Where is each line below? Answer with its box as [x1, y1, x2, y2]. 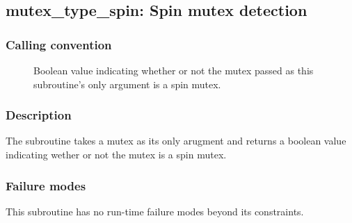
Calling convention [6, 35, 112, 53]
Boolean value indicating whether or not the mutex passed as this [33, 63, 314, 77]
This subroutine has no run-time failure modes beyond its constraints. [6, 204, 304, 218]
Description [6, 106, 72, 124]
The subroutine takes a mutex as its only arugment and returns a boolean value [6, 133, 346, 148]
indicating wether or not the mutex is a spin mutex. [6, 147, 227, 161]
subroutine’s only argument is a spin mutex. [33, 76, 221, 91]
